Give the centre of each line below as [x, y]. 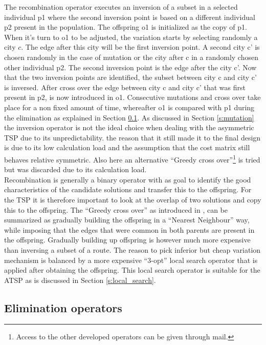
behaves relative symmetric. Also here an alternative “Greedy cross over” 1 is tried [132, 158]
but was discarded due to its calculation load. [75, 169]
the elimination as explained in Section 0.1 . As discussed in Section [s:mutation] [129, 117]
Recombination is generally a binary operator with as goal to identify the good [128, 179]
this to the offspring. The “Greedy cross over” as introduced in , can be [116, 209]
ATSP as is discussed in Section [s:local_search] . [80, 280]
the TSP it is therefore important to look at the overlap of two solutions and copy [133, 199]
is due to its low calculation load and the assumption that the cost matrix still [127, 147]
